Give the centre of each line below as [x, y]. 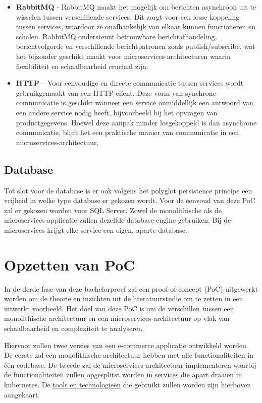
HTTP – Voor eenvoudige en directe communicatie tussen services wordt [130, 83]
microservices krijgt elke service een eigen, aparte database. [96, 229]
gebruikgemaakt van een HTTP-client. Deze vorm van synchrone [116, 92]
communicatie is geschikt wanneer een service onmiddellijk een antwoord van [135, 103]
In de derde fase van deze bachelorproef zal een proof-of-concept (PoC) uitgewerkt [131, 288]
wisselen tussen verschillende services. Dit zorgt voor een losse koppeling [128, 16]
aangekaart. [22, 394]
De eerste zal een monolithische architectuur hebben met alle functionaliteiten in [129, 355]
